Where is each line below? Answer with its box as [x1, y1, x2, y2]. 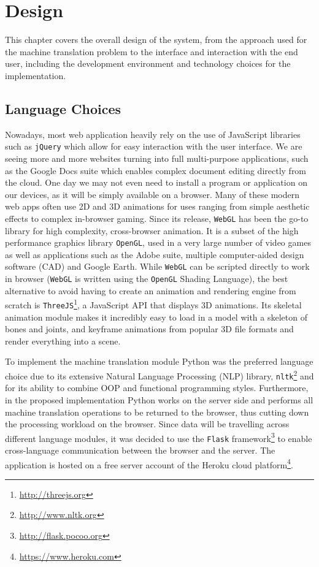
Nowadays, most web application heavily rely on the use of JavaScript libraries [5, 127, 301, 140]
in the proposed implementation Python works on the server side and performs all [5, 393, 313, 406]
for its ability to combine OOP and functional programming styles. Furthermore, [5, 381, 309, 394]
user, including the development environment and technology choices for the [5, 57, 291, 70]
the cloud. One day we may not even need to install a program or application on [5, 176, 307, 189]
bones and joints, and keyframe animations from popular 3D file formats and [5, 322, 294, 335]
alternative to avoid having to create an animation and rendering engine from [5, 284, 296, 297]
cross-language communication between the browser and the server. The [5, 444, 275, 457]
